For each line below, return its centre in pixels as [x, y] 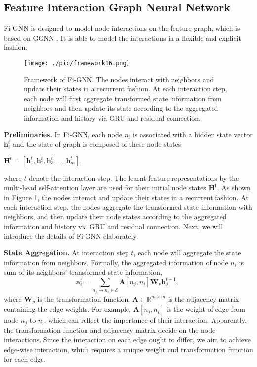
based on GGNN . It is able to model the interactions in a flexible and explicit [123, 37]
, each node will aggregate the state [187, 252]
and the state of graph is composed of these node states [97, 144]
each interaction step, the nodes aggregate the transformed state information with [128, 207]
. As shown [234, 187]
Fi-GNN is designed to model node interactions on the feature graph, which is [122, 28]
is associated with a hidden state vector [193, 134]
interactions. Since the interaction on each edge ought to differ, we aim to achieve [128, 340]
